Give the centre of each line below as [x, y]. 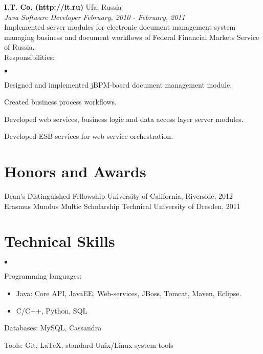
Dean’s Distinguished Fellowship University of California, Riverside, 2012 [119, 196]
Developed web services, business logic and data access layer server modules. [124, 119]
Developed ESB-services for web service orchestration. [89, 136]
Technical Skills [60, 241]
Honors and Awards [75, 171]
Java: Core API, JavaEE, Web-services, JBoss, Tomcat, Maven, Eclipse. [129, 293]
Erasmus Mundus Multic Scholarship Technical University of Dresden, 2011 [122, 206]
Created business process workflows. [60, 102]
